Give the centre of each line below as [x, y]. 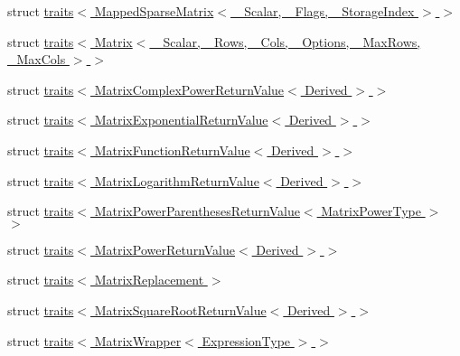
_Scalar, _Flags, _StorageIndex [324, 11]
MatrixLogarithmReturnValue [177, 180]
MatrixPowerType [371, 211]
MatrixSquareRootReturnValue [180, 309]
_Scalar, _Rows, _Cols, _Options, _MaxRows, [287, 41]
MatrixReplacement [149, 280]
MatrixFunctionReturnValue [172, 150]
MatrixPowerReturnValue [164, 249]
